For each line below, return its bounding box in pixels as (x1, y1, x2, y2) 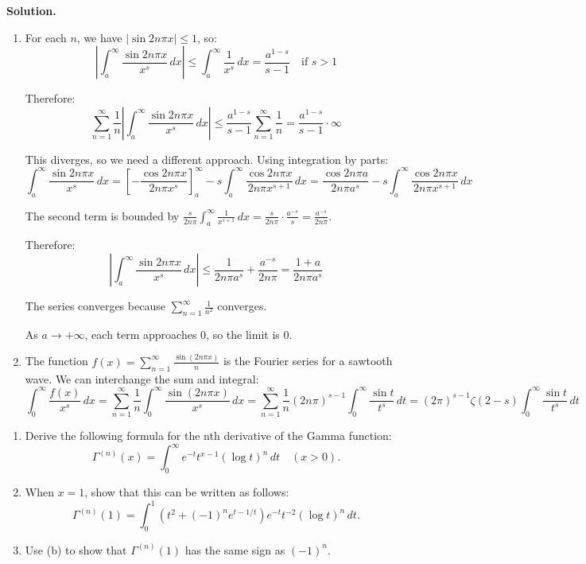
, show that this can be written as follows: (84, 483, 289, 500)
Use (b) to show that (25, 541, 127, 558)
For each (25, 29, 67, 45)
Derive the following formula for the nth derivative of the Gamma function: (25, 427, 392, 444)
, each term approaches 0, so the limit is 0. (84, 325, 293, 342)
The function (25, 352, 88, 369)
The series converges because (25, 298, 165, 314)
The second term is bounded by (25, 207, 180, 224)
